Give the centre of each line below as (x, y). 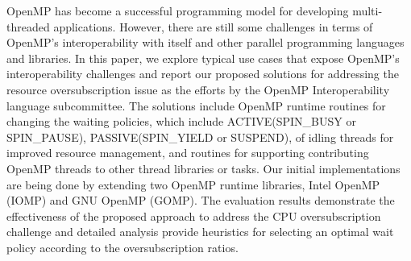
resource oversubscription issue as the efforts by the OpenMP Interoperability (198, 89)
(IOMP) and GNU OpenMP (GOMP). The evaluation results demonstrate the (201, 200)
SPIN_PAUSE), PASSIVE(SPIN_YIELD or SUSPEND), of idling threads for (200, 137)
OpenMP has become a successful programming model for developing (178, 10)
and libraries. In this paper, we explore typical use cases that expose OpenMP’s (203, 58)
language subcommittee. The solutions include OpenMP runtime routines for (196, 105)
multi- (367, 10)
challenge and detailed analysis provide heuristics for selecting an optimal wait (200, 232)
